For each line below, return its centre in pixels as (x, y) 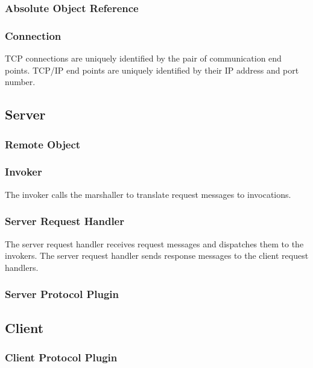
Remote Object (43, 144)
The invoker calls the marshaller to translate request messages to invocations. (148, 194)
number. (20, 82)
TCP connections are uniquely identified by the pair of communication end (143, 58)
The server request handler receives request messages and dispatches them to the (154, 243)
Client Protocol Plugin (61, 357)
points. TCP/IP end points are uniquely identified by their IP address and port (152, 70)
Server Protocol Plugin (62, 294)
